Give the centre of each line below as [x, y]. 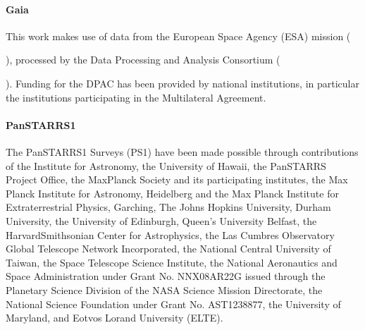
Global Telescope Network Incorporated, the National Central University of [168, 249]
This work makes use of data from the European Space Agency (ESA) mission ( [178, 36]
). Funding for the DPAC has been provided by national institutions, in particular [182, 83]
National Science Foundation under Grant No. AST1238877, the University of [173, 304]
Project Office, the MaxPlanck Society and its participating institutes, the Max [177, 179]
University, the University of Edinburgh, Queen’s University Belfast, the [161, 220]
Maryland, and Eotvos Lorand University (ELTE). [115, 318]
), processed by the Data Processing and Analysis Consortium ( [143, 60]
